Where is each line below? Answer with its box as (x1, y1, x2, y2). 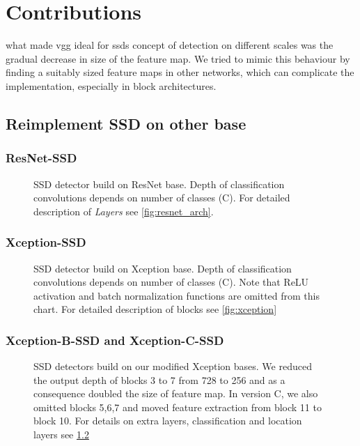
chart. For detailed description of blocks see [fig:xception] (33, 302, 277, 316)
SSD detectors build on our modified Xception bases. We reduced (33, 359, 312, 374)
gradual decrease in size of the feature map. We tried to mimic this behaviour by (6, 51, 350, 66)
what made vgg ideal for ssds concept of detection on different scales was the (6, 38, 334, 52)
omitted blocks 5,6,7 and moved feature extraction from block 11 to (33, 399, 322, 414)
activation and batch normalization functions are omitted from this (33, 288, 320, 302)
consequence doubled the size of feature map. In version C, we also (33, 386, 318, 401)
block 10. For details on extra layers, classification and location (33, 413, 302, 428)
